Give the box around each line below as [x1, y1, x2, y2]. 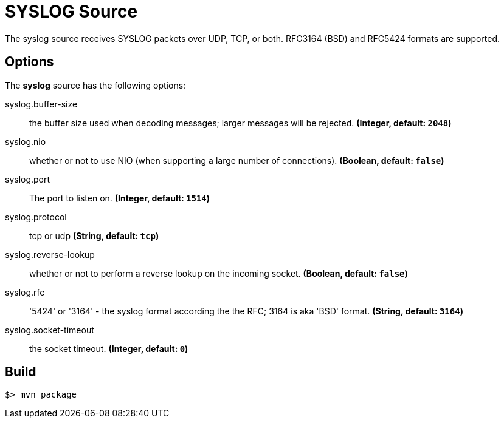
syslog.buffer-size [5, 98, 78, 109]
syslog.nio [5, 136, 46, 147]
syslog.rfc [5, 286, 45, 297]
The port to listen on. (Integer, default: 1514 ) [29, 192, 210, 203]
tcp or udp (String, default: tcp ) [29, 230, 159, 241]
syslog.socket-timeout [5, 324, 94, 335]
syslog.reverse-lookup [5, 249, 95, 260]
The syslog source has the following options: [5, 80, 186, 90]
